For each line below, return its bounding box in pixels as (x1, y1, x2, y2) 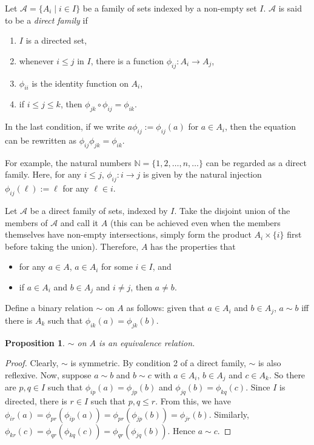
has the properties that (150, 239, 236, 252)
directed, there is (5, 395, 67, 407)
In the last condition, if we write (5, 120, 125, 133)
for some (101, 260, 133, 273)
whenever (19, 54, 54, 67)
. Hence (167, 424, 196, 437)
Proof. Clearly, (5, 356, 59, 369)
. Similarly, (209, 407, 249, 420)
